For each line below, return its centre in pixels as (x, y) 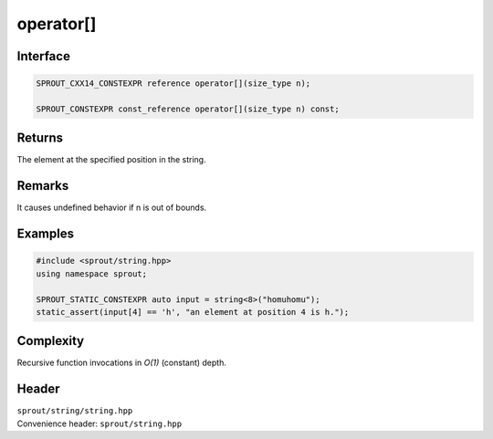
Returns (40, 138)
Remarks (43, 186)
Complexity (51, 341)
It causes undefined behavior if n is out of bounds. (112, 208)
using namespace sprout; (92, 273)
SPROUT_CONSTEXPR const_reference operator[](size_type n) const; (188, 109)
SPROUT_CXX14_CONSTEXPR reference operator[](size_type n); (173, 84)
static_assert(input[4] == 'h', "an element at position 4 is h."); (193, 312)
